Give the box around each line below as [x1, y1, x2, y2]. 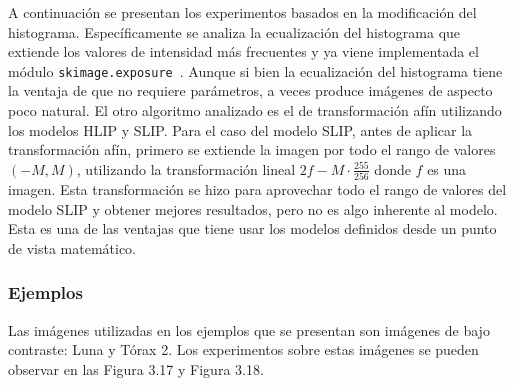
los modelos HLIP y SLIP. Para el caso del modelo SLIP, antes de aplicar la [8, 119, 473, 140]
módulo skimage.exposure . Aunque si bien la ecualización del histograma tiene [8, 60, 503, 81]
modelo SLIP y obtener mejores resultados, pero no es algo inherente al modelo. [8, 198, 498, 219]
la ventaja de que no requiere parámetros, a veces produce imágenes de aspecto [8, 80, 493, 101]
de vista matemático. [8, 237, 137, 258]
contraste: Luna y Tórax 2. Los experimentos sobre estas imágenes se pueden [8, 339, 479, 360]
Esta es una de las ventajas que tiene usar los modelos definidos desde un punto [8, 218, 497, 239]
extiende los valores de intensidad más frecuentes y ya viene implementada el [8, 41, 479, 62]
